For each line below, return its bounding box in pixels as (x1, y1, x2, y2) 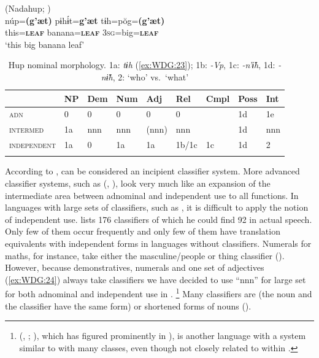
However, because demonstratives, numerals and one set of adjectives (5, 261, 264, 274)
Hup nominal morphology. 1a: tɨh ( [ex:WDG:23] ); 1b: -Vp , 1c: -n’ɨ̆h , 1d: (8, 58, 275, 71)
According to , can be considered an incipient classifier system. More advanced (5, 165, 300, 177)
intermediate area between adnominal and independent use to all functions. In (5, 189, 299, 201)
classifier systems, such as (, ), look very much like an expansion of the (5, 177, 271, 190)
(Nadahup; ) (5, 2, 51, 14)
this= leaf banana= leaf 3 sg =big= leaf (5, 26, 159, 39)
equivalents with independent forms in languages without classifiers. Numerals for (5, 237, 312, 249)
